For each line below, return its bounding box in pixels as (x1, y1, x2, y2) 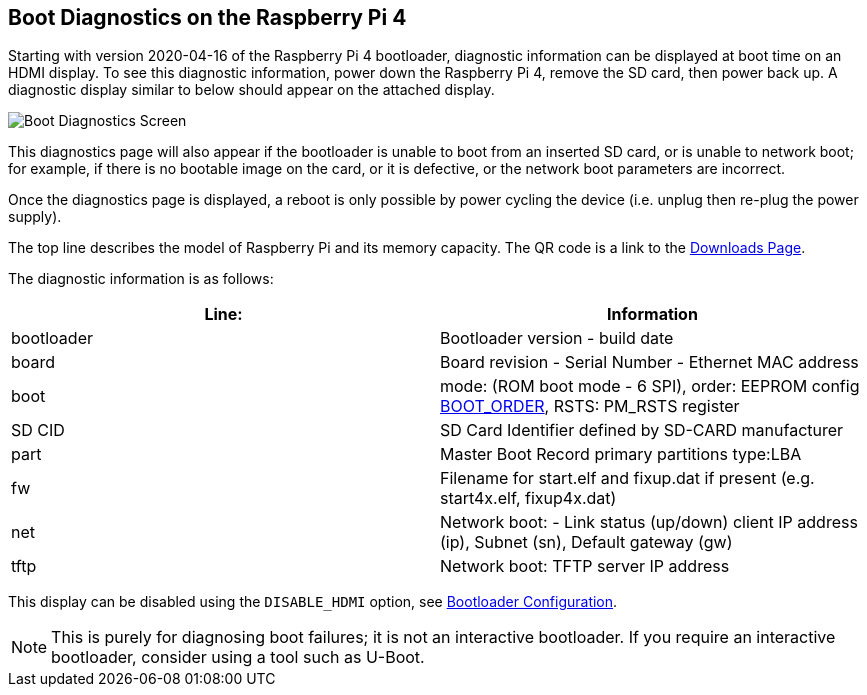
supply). (8, 208, 62, 226)
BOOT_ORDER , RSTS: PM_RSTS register (440, 396, 740, 417)
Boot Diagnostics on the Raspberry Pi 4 (8, 5, 407, 30)
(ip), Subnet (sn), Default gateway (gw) (440, 532, 733, 553)
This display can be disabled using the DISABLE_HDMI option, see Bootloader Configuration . (8, 593, 618, 611)
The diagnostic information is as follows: (8, 270, 274, 288)
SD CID (11, 420, 65, 441)
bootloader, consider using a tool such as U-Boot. (51, 647, 425, 668)
